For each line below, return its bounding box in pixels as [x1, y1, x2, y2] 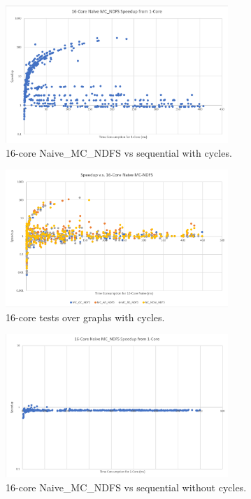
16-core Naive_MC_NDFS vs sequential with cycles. [6, 145, 232, 160]
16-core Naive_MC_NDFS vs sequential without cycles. [6, 479, 247, 494]
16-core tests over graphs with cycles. [6, 309, 165, 324]
